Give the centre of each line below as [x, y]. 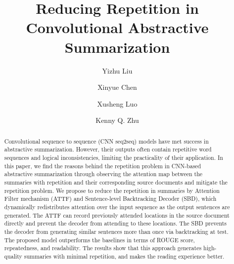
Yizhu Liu [117, 70]
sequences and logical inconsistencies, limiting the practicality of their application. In [114, 157]
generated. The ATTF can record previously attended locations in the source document [117, 215]
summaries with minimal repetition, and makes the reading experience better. [124, 256]
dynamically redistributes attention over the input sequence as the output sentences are [117, 207]
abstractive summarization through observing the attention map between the [103, 174]
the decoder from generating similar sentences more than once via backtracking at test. [116, 231]
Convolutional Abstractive [117, 27]
